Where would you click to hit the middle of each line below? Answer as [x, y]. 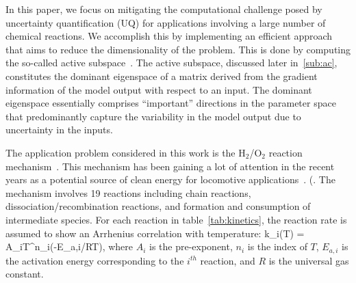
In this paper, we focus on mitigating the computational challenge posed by [164, 9]
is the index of [277, 246]
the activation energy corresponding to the [95, 260]
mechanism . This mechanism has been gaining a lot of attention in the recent [170, 166]
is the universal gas [309, 260]
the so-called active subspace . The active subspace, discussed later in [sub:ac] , [171, 63]
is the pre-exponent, [191, 246]
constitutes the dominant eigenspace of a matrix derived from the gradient [162, 76]
